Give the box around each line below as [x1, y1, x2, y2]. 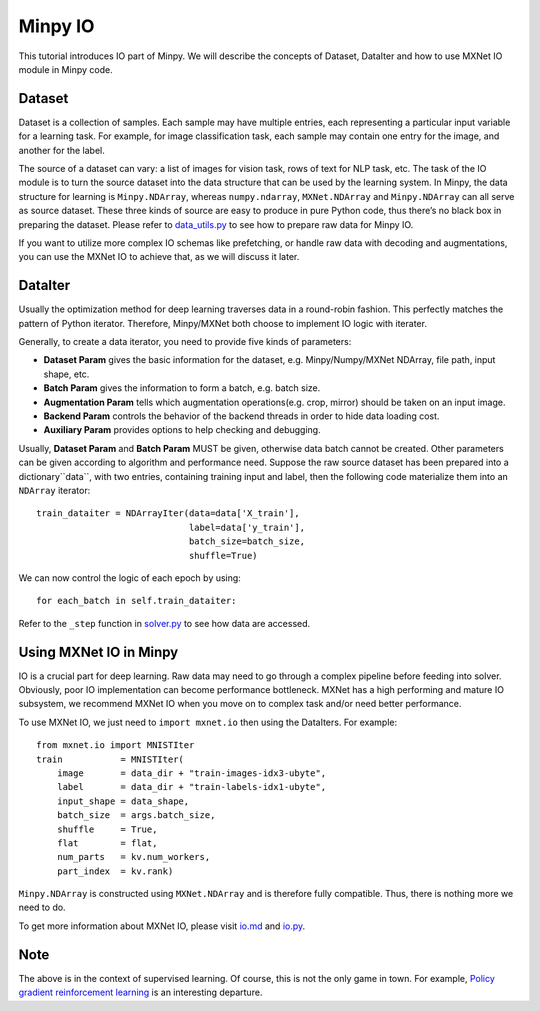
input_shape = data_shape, [56, 795, 190, 807]
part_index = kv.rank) [56, 865, 174, 877]
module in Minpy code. [18, 63, 114, 75]
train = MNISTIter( [36, 753, 185, 765]
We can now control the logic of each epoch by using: [18, 571, 242, 584]
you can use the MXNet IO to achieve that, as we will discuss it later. [18, 251, 300, 263]
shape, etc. [43, 368, 90, 380]
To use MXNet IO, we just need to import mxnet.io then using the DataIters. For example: [18, 716, 398, 728]
